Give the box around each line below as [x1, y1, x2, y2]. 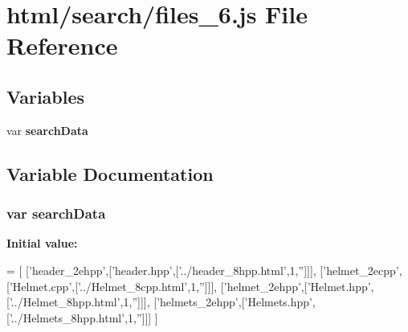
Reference [6, 29, 118, 62]
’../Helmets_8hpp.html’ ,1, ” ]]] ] [9, 309, 158, 326]
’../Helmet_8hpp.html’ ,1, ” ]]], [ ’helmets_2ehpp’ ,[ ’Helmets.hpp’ [9, 293, 313, 310]
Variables [6, 84, 85, 109]
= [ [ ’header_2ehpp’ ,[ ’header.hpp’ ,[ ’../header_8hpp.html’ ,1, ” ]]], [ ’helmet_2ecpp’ [6, 261, 399, 278]
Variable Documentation [6, 161, 214, 186]
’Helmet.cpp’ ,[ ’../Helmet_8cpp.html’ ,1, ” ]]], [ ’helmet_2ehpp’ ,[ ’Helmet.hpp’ [9, 277, 371, 294]
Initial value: [6, 235, 78, 252]
